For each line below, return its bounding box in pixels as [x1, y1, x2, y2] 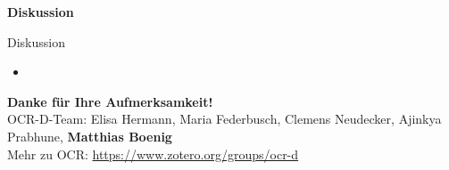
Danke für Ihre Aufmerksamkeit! [7, 92, 213, 110]
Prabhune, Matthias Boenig [7, 126, 172, 145]
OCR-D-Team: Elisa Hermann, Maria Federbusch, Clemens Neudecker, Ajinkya [7, 109, 442, 128]
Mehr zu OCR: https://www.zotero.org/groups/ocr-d [7, 144, 299, 163]
